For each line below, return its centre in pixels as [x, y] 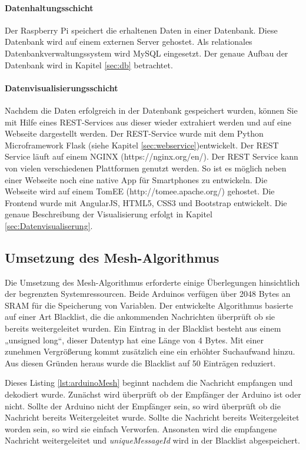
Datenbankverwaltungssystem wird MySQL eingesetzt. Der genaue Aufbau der [147, 53]
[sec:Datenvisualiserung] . [49, 225]
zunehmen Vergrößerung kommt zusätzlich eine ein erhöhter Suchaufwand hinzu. [150, 351]
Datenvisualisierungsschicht [61, 87]
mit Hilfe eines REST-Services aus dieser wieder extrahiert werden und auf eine [148, 122]
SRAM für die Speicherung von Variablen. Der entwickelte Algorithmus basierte [149, 305]
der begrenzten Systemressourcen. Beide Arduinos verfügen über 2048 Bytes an [148, 294]
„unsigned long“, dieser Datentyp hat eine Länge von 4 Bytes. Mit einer [134, 340]
